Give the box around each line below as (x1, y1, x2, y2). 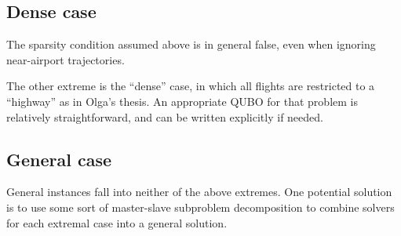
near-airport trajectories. (6, 51, 125, 67)
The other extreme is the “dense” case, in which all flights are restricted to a (6, 78, 375, 94)
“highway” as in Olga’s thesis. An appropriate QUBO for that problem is (6, 93, 358, 109)
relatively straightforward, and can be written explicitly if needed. (6, 108, 323, 125)
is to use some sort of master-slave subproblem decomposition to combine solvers (6, 198, 395, 215)
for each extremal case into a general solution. (6, 214, 228, 231)
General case (6, 147, 112, 171)
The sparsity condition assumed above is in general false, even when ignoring (6, 36, 376, 53)
